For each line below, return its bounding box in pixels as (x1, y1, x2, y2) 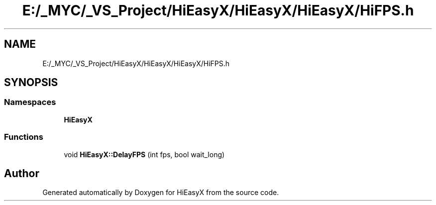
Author (4, 167, 39, 180)
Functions (4, 132, 43, 142)
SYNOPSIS (4, 76, 58, 89)
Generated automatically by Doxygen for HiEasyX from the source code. (42, 188, 279, 197)
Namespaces (4, 97, 56, 107)
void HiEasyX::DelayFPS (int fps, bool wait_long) (64, 150, 225, 159)
